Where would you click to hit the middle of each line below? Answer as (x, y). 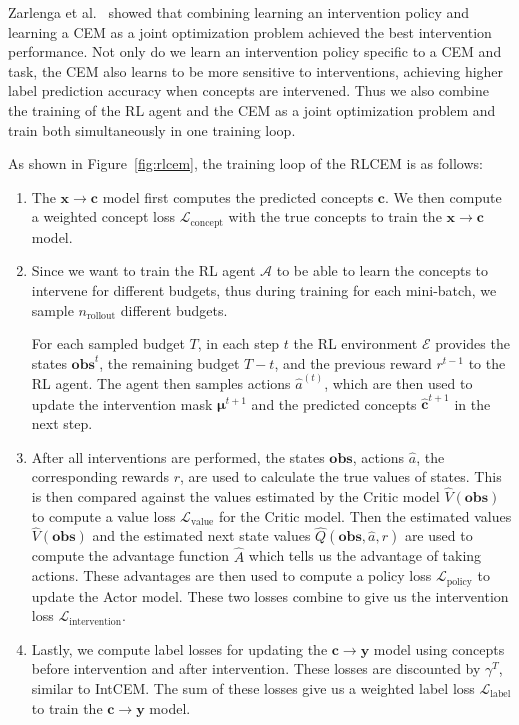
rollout (101, 316)
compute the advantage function (130, 555)
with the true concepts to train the (335, 216)
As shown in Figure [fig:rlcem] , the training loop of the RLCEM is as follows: (245, 163)
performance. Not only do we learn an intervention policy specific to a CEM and (255, 51)
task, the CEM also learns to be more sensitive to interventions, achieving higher (256, 70)
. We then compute (443, 196)
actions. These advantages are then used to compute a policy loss (231, 575)
